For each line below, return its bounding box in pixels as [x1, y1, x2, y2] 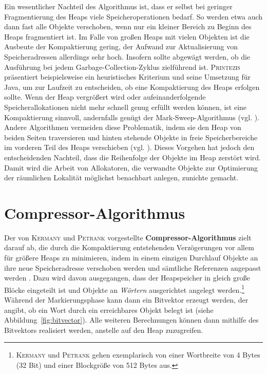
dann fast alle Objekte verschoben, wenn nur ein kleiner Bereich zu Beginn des [4, 21, 252, 32]
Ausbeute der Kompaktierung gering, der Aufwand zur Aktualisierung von [4, 41, 238, 52]
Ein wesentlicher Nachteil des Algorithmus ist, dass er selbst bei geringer [4, 1, 233, 11]
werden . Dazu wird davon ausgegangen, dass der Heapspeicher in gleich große [4, 272, 250, 283]
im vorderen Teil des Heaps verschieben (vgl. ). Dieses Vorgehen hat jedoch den [4, 142, 255, 153]
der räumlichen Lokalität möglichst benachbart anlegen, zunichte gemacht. [4, 172, 239, 183]
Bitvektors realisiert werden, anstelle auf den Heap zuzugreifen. [4, 324, 203, 335]
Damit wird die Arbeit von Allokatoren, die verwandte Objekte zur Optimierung [4, 162, 258, 173]
